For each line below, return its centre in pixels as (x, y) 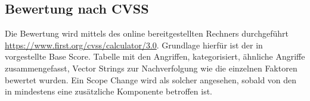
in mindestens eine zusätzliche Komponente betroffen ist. (108, 91)
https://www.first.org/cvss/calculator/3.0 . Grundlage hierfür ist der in (134, 45)
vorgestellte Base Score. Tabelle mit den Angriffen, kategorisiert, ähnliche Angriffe (155, 56)
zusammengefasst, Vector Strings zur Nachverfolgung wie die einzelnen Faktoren (151, 68)
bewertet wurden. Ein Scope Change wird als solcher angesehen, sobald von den (151, 79)
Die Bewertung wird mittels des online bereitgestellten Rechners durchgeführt (147, 33)
